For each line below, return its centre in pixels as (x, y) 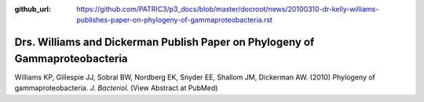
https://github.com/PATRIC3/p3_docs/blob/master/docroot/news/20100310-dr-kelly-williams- (228, 9)
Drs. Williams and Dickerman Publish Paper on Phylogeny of (164, 42)
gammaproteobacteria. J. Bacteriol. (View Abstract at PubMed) (116, 88)
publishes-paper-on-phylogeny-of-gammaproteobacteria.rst (174, 20)
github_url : (33, 9)
